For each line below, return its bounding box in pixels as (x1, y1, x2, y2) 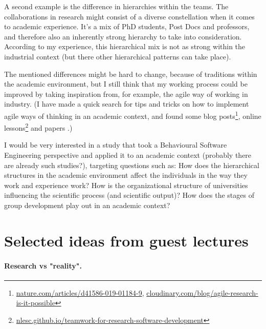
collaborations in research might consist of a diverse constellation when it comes (4, 11, 255, 22)
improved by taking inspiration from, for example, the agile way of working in (4, 88, 248, 99)
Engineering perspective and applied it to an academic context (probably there (4, 150, 252, 160)
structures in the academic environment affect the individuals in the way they (4, 170, 248, 180)
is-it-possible (16, 297, 55, 308)
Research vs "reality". (4, 260, 82, 271)
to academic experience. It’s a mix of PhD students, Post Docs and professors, (4, 21, 250, 32)
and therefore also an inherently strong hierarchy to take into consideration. (4, 31, 242, 42)
